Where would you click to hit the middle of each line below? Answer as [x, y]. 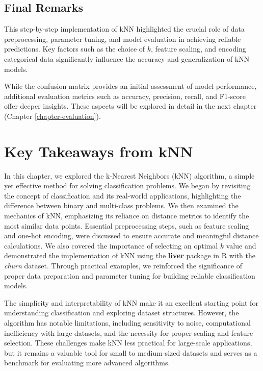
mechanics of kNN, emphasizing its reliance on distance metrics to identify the [127, 216]
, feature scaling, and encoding [199, 49]
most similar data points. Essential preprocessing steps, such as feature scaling [127, 225]
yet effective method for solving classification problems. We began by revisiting [127, 185]
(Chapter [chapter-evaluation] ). [52, 116]
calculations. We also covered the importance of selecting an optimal [111, 245]
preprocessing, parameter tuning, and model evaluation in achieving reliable [123, 39]
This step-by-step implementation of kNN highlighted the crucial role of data [125, 29]
